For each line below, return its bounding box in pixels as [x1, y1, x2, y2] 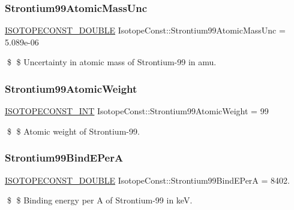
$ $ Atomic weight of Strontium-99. [7, 124, 140, 137]
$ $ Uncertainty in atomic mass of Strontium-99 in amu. [7, 56, 217, 68]
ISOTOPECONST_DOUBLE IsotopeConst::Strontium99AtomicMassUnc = [5, 24, 286, 36]
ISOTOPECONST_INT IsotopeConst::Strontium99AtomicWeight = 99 [5, 105, 269, 117]
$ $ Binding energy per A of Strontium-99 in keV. [7, 194, 193, 206]
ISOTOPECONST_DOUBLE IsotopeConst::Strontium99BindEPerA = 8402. [5, 174, 290, 186]
